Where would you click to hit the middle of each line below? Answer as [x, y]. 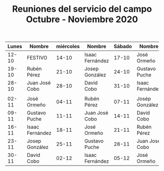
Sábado [123, 47]
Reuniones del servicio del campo [82, 9]
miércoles [68, 47]
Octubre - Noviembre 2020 [82, 19]
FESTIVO [37, 58]
